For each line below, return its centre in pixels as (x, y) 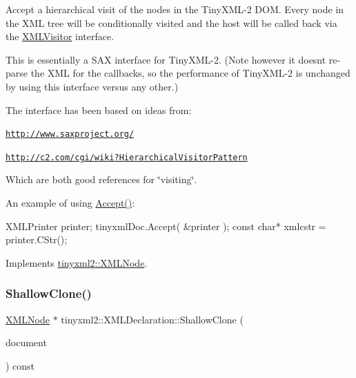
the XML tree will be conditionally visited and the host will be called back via (171, 22)
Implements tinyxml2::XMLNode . (77, 262)
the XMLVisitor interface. (60, 36)
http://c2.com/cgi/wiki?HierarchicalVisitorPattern (127, 157)
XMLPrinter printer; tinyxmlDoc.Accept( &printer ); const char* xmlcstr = (166, 226)
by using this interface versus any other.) (92, 86)
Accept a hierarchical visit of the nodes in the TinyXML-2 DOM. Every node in (175, 9)
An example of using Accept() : (70, 203)
